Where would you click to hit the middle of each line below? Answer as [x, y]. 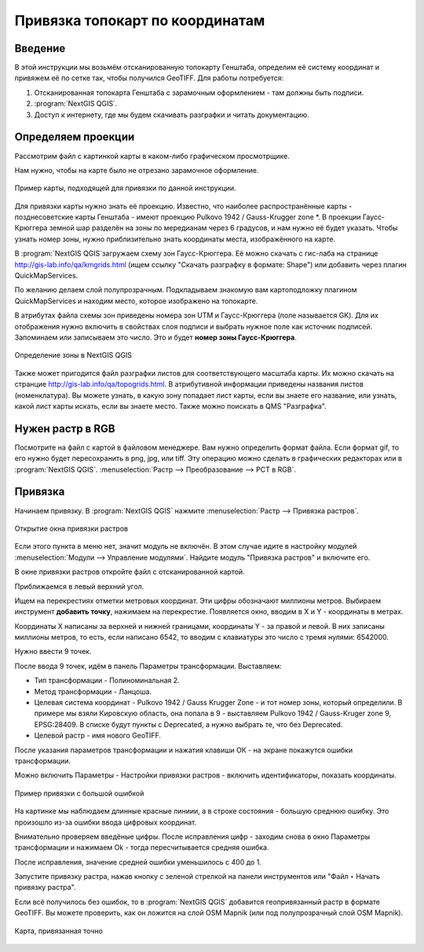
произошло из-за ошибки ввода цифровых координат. [106, 822]
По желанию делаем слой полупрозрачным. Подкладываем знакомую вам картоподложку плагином [186, 290]
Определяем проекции [75, 137]
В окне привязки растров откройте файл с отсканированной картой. [130, 572]
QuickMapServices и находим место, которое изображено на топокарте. [136, 301]
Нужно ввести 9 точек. [53, 652]
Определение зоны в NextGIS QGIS [73, 355]
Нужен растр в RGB [65, 428]
